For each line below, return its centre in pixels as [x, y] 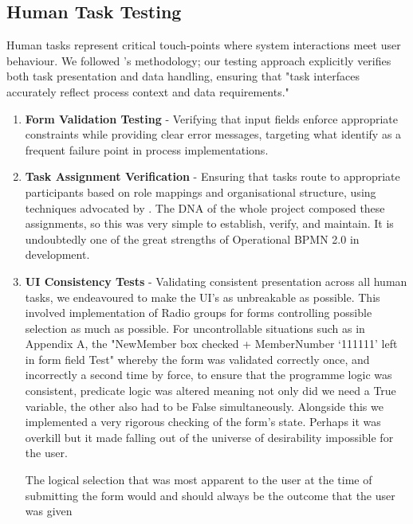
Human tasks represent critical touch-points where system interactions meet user [204, 45]
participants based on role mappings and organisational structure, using [201, 192]
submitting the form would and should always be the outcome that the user [210, 495]
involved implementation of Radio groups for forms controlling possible [199, 313]
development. [57, 254]
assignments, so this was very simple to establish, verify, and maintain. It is [209, 223]
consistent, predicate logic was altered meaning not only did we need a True [210, 391]
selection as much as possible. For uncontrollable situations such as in [195, 328]
